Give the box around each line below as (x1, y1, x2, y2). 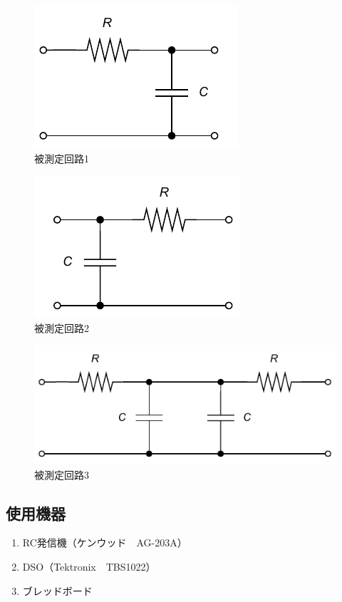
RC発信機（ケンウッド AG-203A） (22, 535, 187, 550)
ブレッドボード (22, 583, 93, 598)
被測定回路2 (34, 320, 89, 335)
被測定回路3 (34, 467, 89, 482)
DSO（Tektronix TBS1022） (22, 559, 156, 574)
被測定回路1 (34, 150, 89, 165)
